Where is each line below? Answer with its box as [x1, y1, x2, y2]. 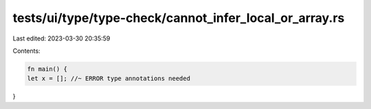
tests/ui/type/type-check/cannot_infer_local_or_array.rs [12, 10, 345, 25]
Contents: [12, 47, 41, 55]
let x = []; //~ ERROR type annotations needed [27, 75, 190, 82]
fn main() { [27, 65, 68, 73]
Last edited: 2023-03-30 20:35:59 [12, 34, 111, 43]
